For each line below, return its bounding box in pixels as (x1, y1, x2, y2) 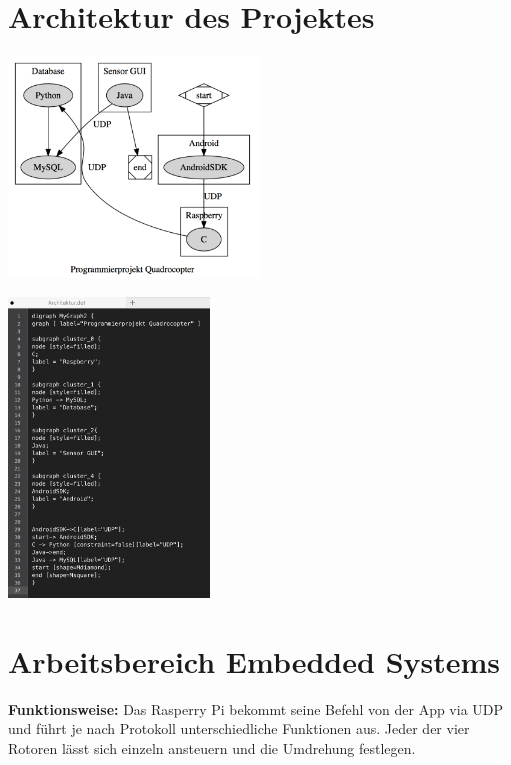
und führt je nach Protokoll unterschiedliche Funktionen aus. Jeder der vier (8, 718, 470, 739)
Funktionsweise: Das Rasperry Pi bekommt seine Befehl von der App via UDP (8, 698, 504, 719)
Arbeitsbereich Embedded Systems (8, 640, 501, 681)
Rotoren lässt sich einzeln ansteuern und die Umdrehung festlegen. (8, 738, 416, 759)
